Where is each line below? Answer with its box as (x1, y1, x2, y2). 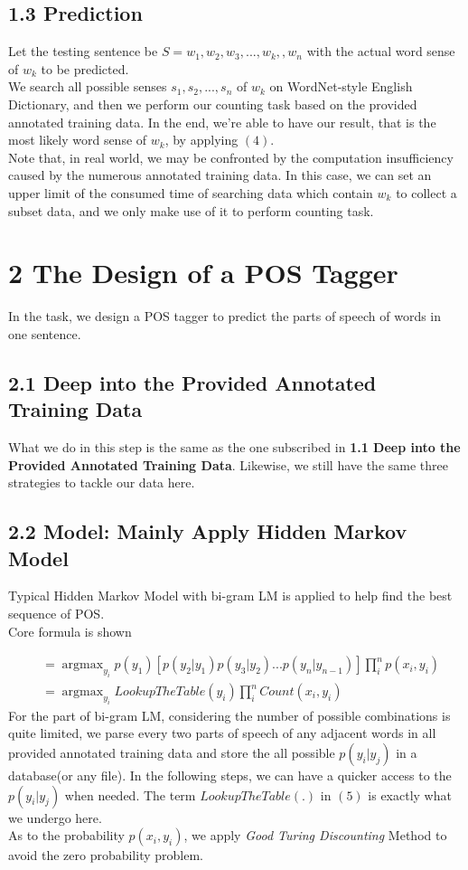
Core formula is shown (8, 621, 132, 640)
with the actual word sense (306, 42, 455, 61)
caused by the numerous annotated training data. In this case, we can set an (8, 165, 432, 184)
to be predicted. (41, 59, 129, 78)
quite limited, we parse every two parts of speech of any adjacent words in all (8, 723, 436, 742)
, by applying (164, 130, 239, 149)
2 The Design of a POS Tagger (8, 254, 398, 291)
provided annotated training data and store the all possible (8, 742, 335, 761)
